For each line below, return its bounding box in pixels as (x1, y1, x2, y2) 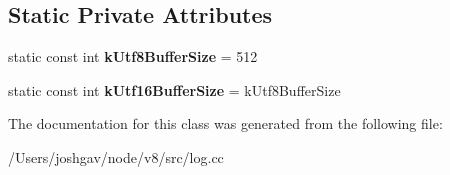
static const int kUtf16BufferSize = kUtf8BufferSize (8, 79, 341, 100)
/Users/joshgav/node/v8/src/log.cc (8, 146, 224, 167)
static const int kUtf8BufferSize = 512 (8, 46, 258, 67)
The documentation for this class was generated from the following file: (8, 113, 443, 134)
